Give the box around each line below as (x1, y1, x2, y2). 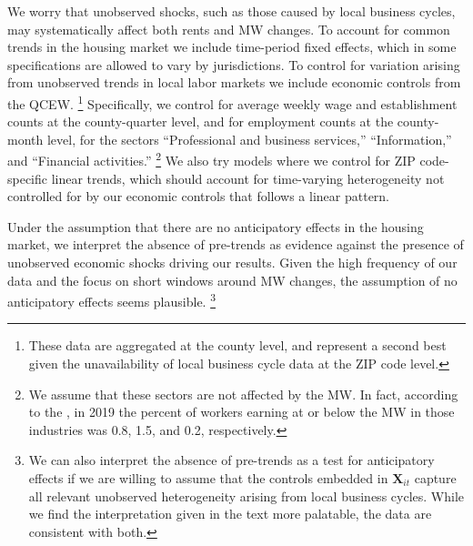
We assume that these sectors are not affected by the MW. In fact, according (28, 384, 458, 403)
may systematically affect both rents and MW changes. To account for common (7, 19, 450, 38)
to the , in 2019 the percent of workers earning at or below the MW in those (28, 402, 455, 421)
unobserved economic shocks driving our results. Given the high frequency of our (7, 253, 458, 272)
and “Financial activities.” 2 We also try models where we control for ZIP (7, 148, 416, 170)
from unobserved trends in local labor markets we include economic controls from (7, 73, 461, 92)
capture (414, 469, 457, 488)
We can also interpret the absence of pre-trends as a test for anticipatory (28, 450, 435, 470)
